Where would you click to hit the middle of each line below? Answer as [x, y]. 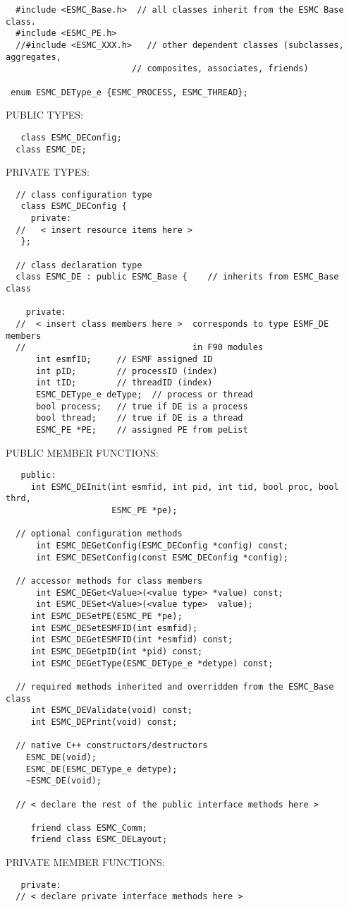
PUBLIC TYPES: [44, 115]
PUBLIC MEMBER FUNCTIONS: [82, 452]
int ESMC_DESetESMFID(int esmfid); [114, 628]
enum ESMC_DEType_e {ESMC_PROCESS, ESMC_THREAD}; [129, 92]
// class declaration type [79, 265]
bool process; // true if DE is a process [142, 406]
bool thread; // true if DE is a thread [139, 418]
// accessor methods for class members [109, 581]
